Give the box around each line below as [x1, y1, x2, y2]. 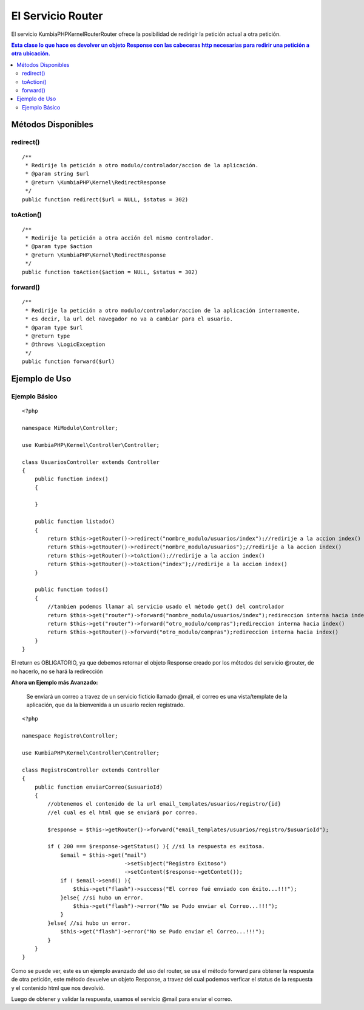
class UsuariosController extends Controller [22, 458, 160, 465]
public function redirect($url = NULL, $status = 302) [22, 196, 189, 203]
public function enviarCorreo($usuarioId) [34, 783, 163, 790]
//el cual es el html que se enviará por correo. [47, 809, 198, 816]
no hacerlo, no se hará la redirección [11, 668, 103, 675]
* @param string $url [25, 170, 90, 178]
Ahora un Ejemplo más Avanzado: [11, 679, 98, 687]
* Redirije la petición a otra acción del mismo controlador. [25, 234, 214, 241]
